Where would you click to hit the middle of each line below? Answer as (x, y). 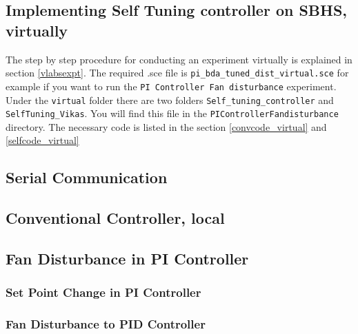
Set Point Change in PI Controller (103, 292)
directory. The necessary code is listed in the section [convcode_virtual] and (166, 126)
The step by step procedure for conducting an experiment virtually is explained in (179, 59)
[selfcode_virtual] (42, 140)
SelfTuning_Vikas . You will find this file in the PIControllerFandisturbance (172, 113)
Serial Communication (87, 177)
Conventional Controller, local (115, 218)
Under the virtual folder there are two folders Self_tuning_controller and (170, 100)
